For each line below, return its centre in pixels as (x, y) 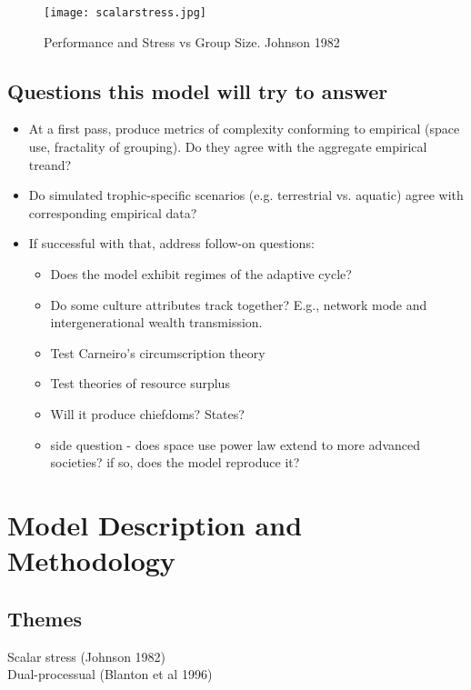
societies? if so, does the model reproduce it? (175, 462)
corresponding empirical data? (113, 212)
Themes (45, 618)
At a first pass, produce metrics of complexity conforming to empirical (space (244, 129)
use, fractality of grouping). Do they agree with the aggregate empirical (228, 147)
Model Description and (155, 524)
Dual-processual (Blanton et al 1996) (110, 674)
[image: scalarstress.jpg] (125, 13)
